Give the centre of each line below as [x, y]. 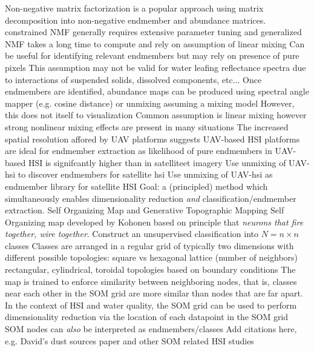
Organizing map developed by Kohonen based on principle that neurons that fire [154, 222]
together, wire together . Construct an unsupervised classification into [132, 234]
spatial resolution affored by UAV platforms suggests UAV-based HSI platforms [152, 139]
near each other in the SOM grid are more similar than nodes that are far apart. [154, 293]
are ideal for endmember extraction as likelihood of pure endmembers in [139, 151]
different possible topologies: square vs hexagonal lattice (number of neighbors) [152, 257]
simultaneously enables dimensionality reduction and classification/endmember [151, 198]
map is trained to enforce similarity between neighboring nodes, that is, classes [151, 281]
